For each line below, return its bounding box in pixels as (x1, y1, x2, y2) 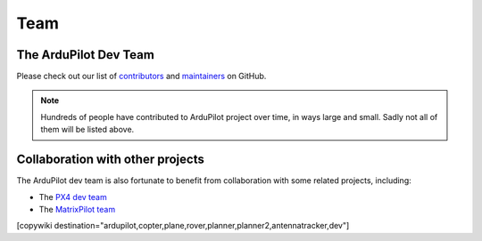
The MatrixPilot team (38, 204, 116, 214)
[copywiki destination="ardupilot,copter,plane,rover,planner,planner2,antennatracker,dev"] (16, 221, 350, 231)
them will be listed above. (40, 125, 135, 135)
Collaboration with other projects (16, 152, 204, 167)
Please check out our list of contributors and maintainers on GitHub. (16, 71, 267, 82)
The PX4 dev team (38, 191, 107, 202)
